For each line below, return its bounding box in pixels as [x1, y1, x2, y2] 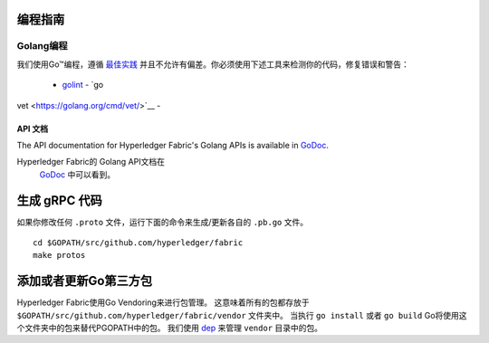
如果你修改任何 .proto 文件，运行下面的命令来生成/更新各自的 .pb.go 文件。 [16, 216, 308, 227]
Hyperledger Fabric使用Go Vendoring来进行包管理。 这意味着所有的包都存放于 [16, 297, 310, 308]
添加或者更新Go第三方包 [16, 273, 153, 289]
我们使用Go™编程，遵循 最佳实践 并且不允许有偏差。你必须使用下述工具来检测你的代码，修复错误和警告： [16, 59, 409, 70]
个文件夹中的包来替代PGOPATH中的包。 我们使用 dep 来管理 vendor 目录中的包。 [16, 322, 323, 334]
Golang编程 [16, 40, 68, 52]
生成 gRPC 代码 [16, 193, 103, 208]
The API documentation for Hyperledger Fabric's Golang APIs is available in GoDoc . [16, 139, 330, 150]
